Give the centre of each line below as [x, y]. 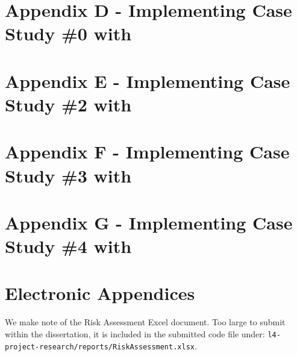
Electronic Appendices [100, 293]
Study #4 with [68, 246]
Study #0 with [68, 33]
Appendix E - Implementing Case [148, 80]
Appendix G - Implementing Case [149, 222]
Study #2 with [68, 104]
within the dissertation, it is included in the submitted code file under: [135, 333]
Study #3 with [68, 175]
